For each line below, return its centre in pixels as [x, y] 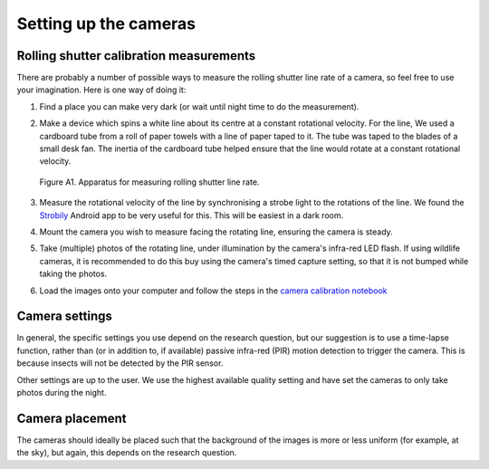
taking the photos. [73, 274]
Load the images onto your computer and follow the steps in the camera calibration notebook [214, 291]
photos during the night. [62, 392]
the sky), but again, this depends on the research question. [127, 453]
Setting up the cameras [106, 24]
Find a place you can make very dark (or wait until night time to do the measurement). [199, 106]
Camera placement [72, 418]
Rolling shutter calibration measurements [136, 56]
